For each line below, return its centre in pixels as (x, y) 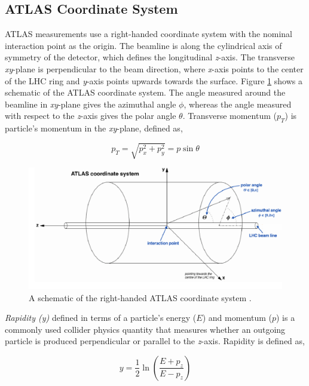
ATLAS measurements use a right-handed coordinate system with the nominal (149, 34)
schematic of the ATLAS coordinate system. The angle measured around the (145, 92)
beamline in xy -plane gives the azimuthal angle (91, 104)
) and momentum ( (237, 318)
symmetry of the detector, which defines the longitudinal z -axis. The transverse (150, 57)
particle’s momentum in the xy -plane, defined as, (94, 128)
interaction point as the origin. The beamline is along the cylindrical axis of (143, 45)
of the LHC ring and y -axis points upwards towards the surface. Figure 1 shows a (154, 80)
